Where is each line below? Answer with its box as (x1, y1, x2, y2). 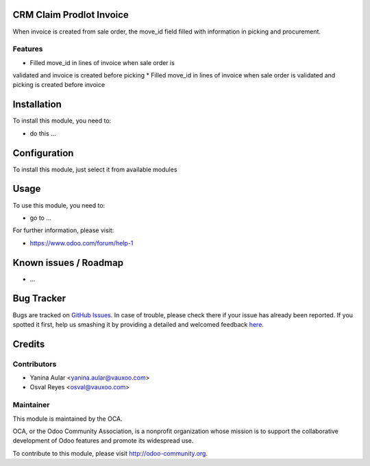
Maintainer (12, 400, 50, 410)
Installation (12, 99, 62, 110)
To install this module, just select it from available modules (12, 165, 177, 173)
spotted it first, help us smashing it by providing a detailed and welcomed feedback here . (12, 320, 264, 328)
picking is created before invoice (12, 81, 106, 89)
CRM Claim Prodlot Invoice (12, 9, 129, 21)
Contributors (12, 359, 57, 369)
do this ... (29, 129, 56, 137)
